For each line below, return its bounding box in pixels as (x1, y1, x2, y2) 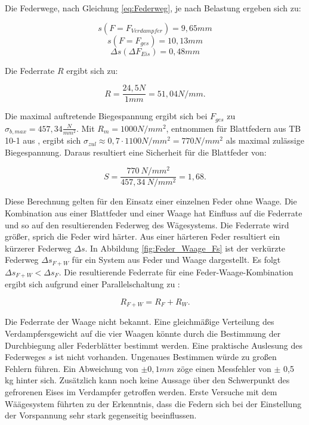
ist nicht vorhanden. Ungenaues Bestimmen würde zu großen (55, 350, 277, 363)
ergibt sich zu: (66, 64, 118, 76)
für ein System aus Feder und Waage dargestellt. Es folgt (72, 253, 281, 266)
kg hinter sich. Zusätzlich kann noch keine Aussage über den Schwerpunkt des (5, 374, 290, 386)
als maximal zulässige (225, 134, 304, 147)
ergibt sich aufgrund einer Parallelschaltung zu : (5, 278, 180, 290)
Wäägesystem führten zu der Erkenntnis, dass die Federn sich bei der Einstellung (5, 397, 302, 410)
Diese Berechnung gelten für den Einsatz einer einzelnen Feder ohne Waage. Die (5, 195, 297, 207)
